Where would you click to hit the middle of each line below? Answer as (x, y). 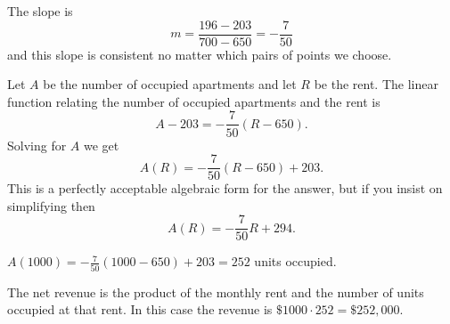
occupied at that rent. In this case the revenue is (140, 309)
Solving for (37, 145)
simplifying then (51, 205)
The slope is (40, 11)
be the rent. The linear (376, 84)
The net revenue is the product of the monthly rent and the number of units (216, 292)
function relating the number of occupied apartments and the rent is (194, 101)
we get (102, 145)
